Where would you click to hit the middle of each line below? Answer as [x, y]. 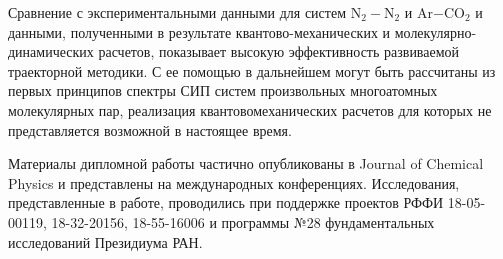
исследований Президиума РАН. [105, 241]
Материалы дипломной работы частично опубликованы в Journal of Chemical [246, 163]
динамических [51, 51]
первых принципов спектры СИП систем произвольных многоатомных [223, 90]
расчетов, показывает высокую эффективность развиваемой [279, 51]
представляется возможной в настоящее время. [150, 129]
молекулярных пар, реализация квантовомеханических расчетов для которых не [250, 109]
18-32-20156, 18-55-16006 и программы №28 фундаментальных [243, 221]
